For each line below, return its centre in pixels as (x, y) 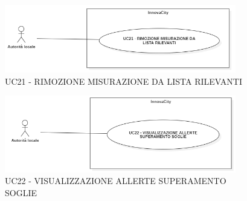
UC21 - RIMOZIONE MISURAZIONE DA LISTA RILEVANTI (123, 81)
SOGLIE (21, 192)
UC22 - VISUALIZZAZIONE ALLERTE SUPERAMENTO (116, 181)
